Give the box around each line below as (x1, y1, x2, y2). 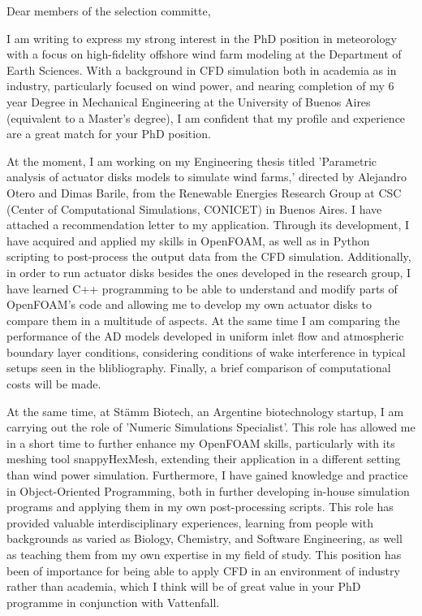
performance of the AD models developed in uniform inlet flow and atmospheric (6, 328, 404, 345)
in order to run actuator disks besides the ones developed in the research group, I (6, 263, 411, 280)
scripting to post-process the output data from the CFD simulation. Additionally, (6, 248, 411, 265)
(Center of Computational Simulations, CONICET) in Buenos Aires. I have (6, 200, 382, 217)
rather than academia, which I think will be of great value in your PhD (6, 578, 361, 595)
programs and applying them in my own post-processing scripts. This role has (6, 498, 394, 515)
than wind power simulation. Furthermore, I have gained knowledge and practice (6, 466, 408, 484)
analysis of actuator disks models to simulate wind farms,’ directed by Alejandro (6, 168, 407, 185)
